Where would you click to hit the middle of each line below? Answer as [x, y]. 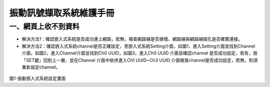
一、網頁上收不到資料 [44, 26]
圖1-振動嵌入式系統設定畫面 [37, 78]
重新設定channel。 [41, 67]
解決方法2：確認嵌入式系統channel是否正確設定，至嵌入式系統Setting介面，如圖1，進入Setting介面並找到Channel [138, 46]
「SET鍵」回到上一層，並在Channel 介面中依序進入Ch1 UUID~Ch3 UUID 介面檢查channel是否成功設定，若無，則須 [140, 60]
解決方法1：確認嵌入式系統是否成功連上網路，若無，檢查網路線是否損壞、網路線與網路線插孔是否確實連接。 [132, 39]
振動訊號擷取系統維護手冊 [62, 13]
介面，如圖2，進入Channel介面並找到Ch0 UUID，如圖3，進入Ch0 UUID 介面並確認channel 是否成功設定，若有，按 [139, 53]
